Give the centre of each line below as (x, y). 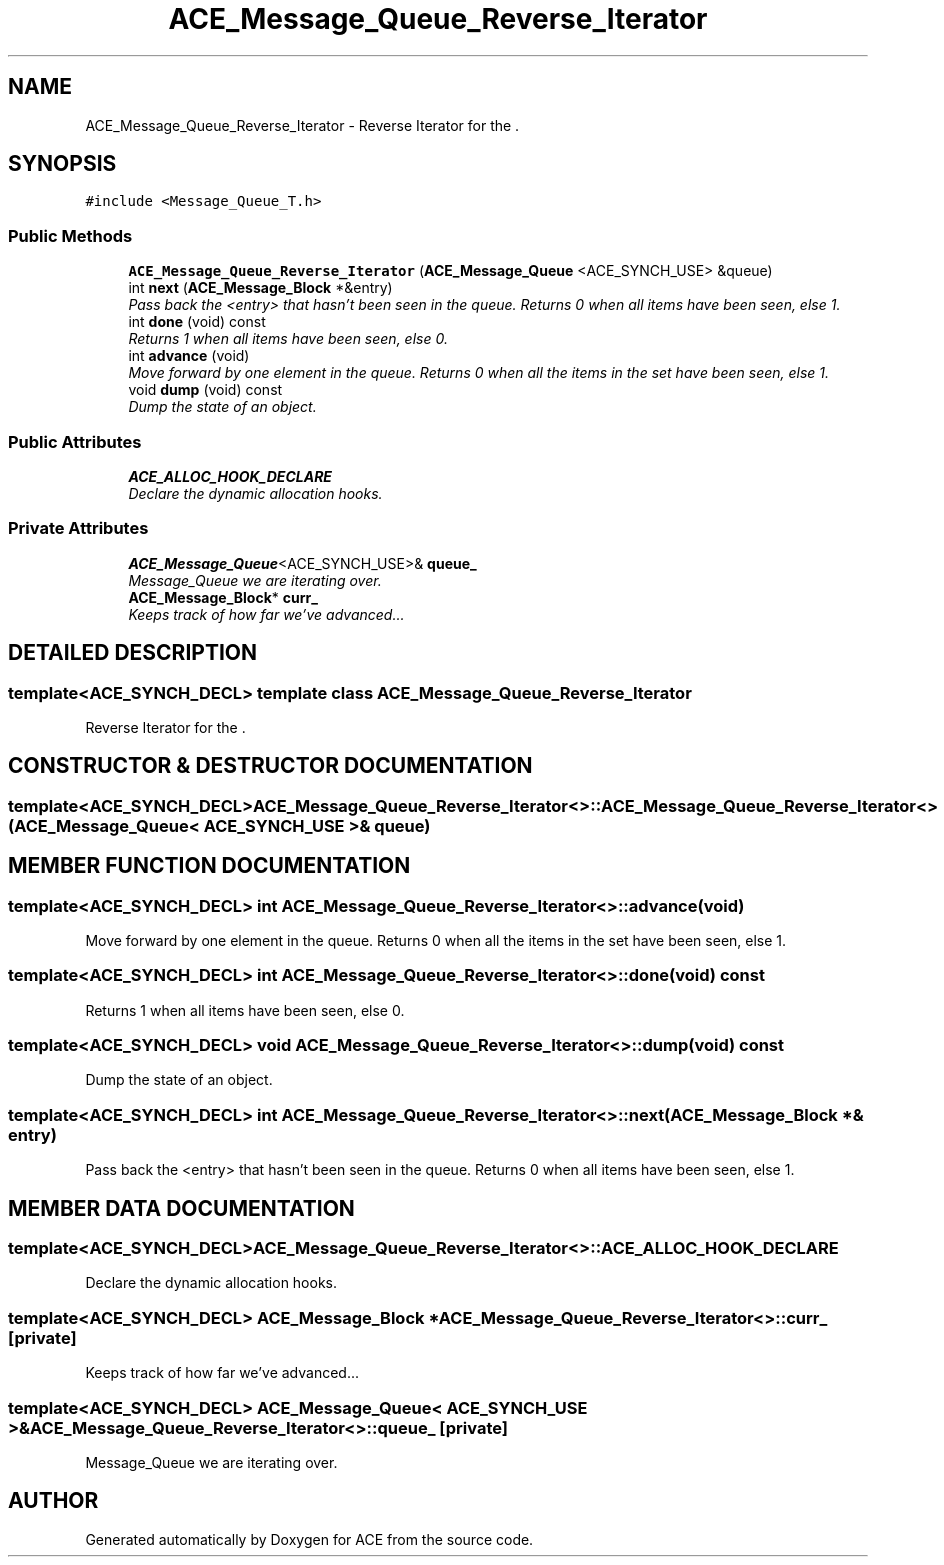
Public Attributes (75, 441)
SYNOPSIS (62, 164)
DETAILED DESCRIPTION (133, 653)
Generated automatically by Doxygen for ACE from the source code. (309, 1539)
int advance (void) (189, 356)
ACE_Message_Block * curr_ (223, 597)
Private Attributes (78, 528)
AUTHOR (53, 1501)
